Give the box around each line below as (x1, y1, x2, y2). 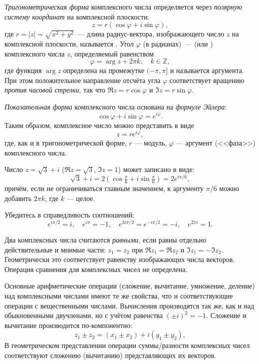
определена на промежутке (63, 65, 145, 75)
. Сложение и (206, 310, 247, 320)
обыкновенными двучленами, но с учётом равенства (4, 310, 163, 320)
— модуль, (134, 137, 167, 148)
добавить (4, 192, 32, 203)
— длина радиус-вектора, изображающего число (77, 28, 224, 39)
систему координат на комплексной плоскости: (4, 11, 150, 21)
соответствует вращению (169, 74, 245, 85)
